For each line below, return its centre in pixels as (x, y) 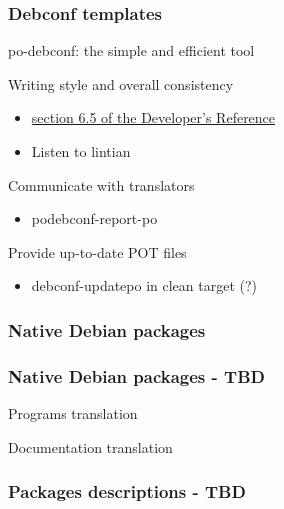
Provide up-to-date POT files (97, 251)
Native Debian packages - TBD (136, 375)
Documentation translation (90, 446)
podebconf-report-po (94, 218)
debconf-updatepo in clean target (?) (144, 285)
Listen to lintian (81, 151)
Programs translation (73, 413)
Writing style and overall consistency (121, 83)
